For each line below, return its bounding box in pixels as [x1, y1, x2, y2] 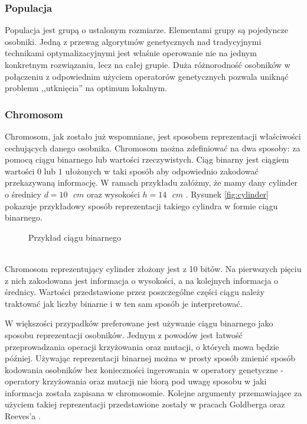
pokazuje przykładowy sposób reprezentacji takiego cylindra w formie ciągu [5, 199, 278, 212]
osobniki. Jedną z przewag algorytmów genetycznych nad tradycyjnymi [5, 35, 262, 47]
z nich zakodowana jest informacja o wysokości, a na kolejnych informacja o [5, 274, 279, 286]
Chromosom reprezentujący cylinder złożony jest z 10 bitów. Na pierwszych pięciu [5, 262, 302, 274]
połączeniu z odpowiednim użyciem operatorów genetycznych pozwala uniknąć [5, 70, 289, 82]
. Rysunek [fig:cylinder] [185, 187, 269, 200]
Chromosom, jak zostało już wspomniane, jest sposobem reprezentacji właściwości [5, 130, 301, 142]
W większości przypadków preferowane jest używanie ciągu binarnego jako [5, 317, 273, 329]
